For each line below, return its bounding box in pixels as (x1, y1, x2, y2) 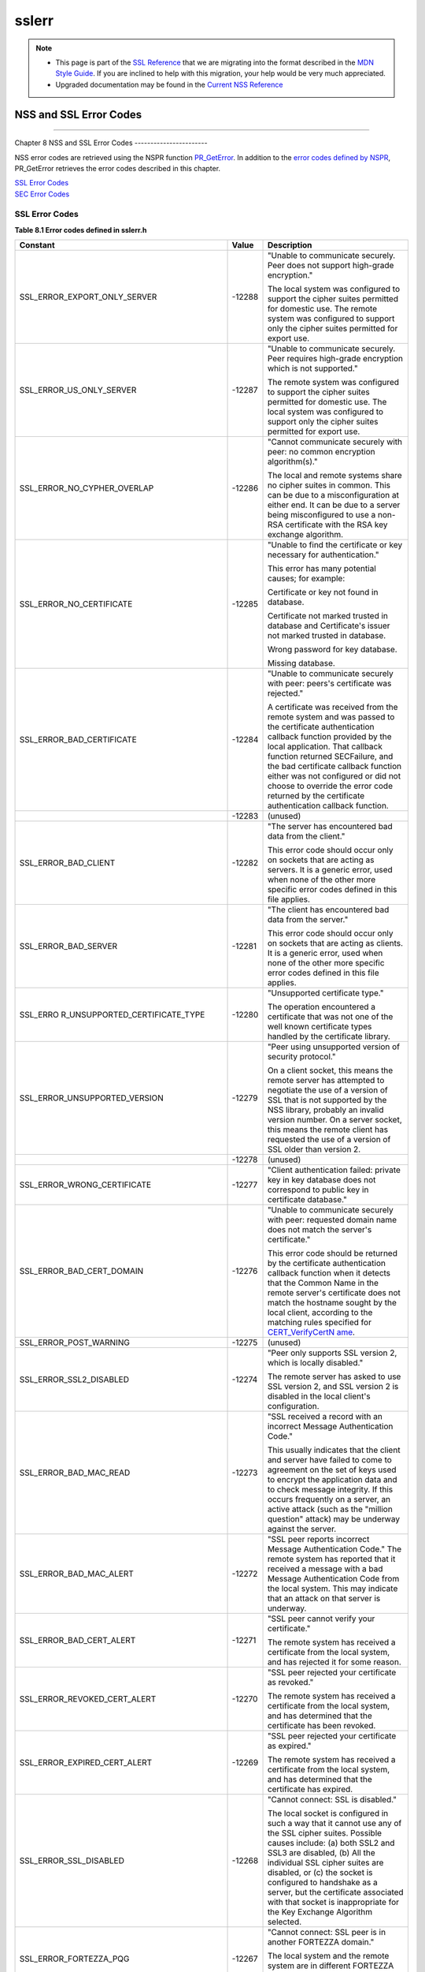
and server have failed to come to (267, 1455, 393, 1466)
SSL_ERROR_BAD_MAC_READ (19, 1467, 131, 1478)
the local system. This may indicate (267, 1583, 398, 1594)
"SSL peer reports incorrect (267, 1534, 370, 1545)
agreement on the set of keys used (267, 1464, 397, 1475)
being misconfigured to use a (267, 510, 376, 521)
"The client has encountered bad (267, 904, 390, 915)
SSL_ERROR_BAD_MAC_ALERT (19, 1568, 134, 1579)
